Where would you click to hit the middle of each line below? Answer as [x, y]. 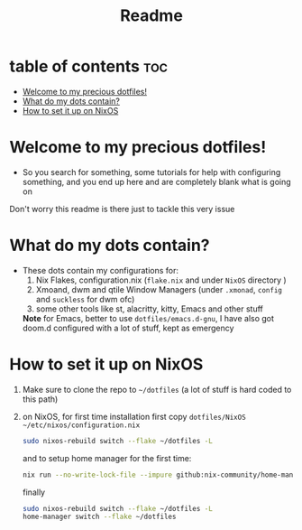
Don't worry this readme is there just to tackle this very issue [122, 209]
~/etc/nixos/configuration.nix [81, 425]
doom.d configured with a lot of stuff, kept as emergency [128, 328]
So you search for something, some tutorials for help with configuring [151, 172]
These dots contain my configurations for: [100, 270]
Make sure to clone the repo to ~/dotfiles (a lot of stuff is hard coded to [157, 389]
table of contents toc [89, 66]
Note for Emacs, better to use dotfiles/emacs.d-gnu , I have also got [148, 318]
